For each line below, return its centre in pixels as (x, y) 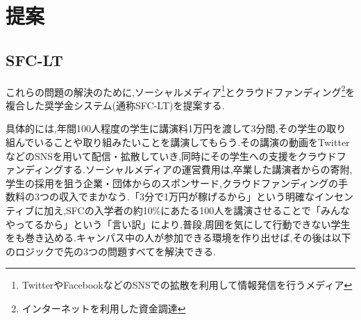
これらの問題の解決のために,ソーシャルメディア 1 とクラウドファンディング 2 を (180, 90)
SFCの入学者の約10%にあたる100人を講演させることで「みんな (208, 210)
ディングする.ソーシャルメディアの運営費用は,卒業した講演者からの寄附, (188, 169)
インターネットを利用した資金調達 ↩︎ (104, 308)
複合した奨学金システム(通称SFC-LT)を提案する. (115, 105)
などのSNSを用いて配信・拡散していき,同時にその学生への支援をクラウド (171, 155)
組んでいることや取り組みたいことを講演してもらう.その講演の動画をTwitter (178, 142)
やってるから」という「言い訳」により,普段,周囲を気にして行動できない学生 (178, 224)
